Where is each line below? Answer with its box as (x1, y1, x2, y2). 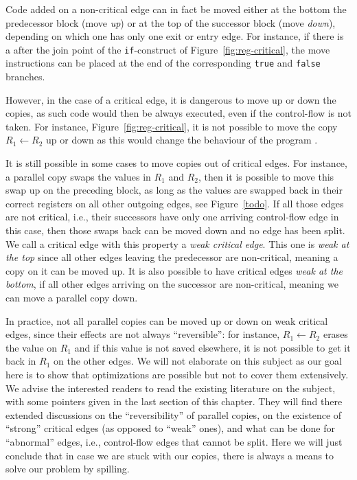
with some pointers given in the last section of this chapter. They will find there (5, 394, 343, 409)
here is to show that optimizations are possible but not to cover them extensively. (5, 367, 349, 381)
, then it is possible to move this (198, 169, 334, 183)
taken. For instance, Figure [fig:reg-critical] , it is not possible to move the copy (5, 119, 338, 133)
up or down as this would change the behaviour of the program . (46, 133, 318, 147)
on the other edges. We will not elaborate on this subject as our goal (53, 354, 343, 368)
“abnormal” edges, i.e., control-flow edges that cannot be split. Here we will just (5, 434, 343, 448)
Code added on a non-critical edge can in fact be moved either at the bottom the (5, 2, 347, 16)
